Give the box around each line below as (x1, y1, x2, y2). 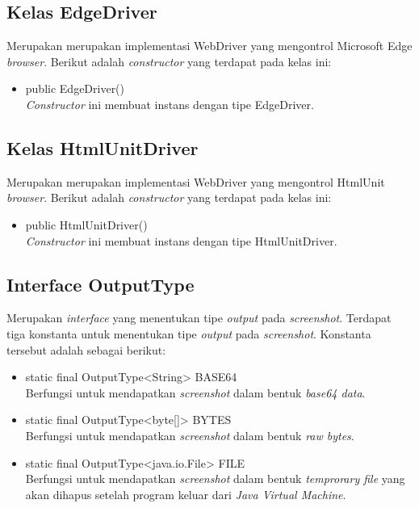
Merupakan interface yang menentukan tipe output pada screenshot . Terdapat (6, 309, 392, 326)
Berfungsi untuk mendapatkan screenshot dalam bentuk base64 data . (25, 384, 366, 401)
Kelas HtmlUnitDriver (6, 135, 199, 160)
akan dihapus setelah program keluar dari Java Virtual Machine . (25, 485, 346, 502)
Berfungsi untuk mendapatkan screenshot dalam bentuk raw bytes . (25, 426, 354, 443)
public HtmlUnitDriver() (25, 216, 148, 233)
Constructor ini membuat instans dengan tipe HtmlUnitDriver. (25, 232, 337, 249)
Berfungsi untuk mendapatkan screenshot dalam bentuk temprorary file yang (25, 470, 405, 487)
